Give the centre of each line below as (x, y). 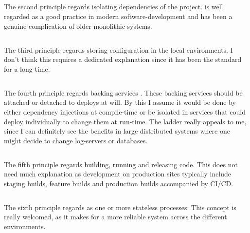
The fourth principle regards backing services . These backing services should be (123, 92)
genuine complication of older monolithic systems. (78, 26)
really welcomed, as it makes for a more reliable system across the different (116, 217)
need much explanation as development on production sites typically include (117, 174)
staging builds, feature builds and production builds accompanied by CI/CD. (119, 183)
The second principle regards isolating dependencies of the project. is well (114, 7)
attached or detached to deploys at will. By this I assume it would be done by (120, 102)
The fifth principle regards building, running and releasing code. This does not (121, 164)
